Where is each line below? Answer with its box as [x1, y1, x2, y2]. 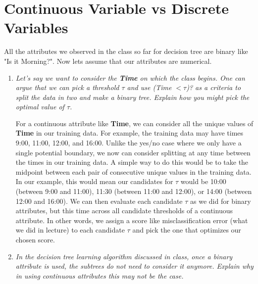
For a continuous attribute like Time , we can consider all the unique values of [15, 118, 254, 128]
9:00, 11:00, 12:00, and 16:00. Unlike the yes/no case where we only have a [15, 138, 242, 148]
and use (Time [127, 82, 172, 93]
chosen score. [15, 235, 55, 244]
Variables [4, 17, 68, 38]
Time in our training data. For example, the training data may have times [15, 128, 244, 138]
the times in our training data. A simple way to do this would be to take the [15, 157, 249, 167]
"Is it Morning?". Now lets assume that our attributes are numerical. [4, 55, 212, 66]
